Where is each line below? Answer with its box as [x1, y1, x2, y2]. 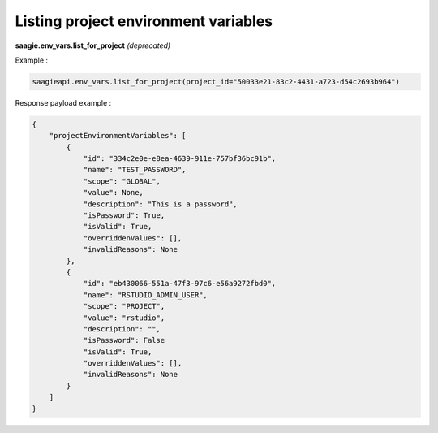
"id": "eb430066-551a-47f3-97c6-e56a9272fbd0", [83, 279, 277, 288]
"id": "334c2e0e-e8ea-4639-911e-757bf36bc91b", [83, 154, 277, 163]
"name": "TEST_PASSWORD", [83, 165, 187, 175]
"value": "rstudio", [83, 313, 165, 323]
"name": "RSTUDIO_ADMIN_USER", [83, 290, 208, 300]
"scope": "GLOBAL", [83, 176, 161, 186]
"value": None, [83, 188, 144, 197]
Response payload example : [15, 97, 112, 107]
